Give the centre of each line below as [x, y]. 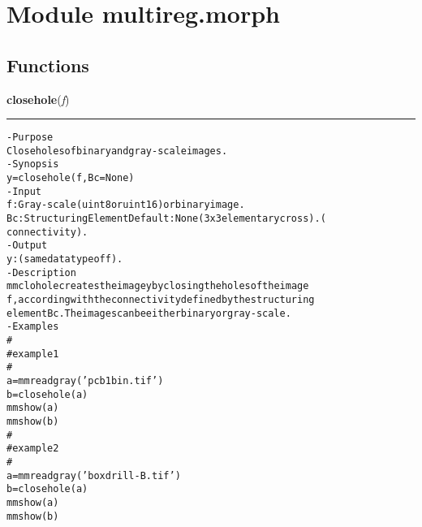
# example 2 [33, 449]
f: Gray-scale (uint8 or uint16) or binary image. [126, 205]
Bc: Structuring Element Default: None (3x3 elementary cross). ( [166, 219]
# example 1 [33, 354]
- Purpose [30, 138]
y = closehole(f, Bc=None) [71, 178]
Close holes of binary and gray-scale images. [117, 151]
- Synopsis [33, 164]
